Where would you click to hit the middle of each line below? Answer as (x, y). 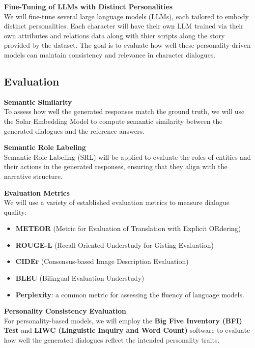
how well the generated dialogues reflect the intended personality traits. (112, 340)
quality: (15, 212)
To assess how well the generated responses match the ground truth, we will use (124, 111)
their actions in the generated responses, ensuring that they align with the (116, 166)
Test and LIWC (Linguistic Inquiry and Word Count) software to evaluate (127, 330)
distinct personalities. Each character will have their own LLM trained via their (124, 26)
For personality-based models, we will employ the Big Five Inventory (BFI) (123, 320)
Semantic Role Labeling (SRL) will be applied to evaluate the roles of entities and (127, 157)
